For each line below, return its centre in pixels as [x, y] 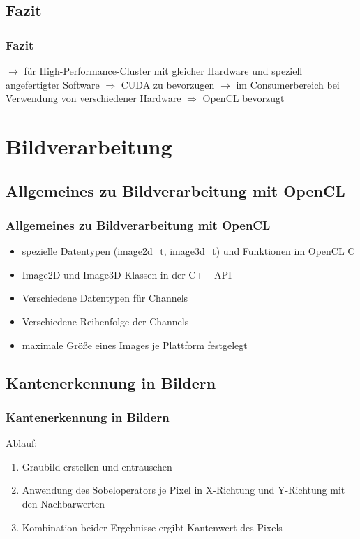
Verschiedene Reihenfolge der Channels [105, 321]
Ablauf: [22, 443]
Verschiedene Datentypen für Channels [105, 298]
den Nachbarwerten [63, 503]
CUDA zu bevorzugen [168, 84]
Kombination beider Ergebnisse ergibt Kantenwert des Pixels [152, 527]
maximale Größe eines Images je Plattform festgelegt [135, 345]
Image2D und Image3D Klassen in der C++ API [127, 274]
